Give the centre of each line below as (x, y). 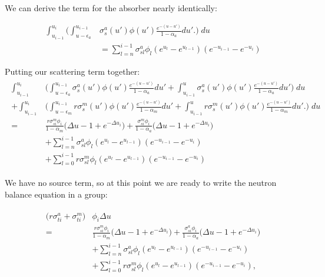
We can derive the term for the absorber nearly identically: (111, 8)
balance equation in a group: (56, 194)
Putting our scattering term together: (72, 71)
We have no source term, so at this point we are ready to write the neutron (141, 183)
